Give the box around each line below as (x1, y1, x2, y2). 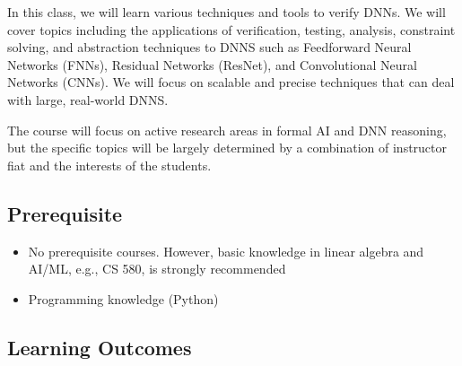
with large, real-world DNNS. (7, 90, 169, 109)
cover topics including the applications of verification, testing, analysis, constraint (7, 20, 456, 39)
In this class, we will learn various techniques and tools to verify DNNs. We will (7, 3, 446, 21)
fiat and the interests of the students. (7, 155, 212, 174)
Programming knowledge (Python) (28, 289, 219, 308)
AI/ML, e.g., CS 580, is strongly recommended (28, 259, 286, 278)
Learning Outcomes (7, 333, 192, 361)
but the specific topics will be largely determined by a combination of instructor (7, 138, 448, 157)
